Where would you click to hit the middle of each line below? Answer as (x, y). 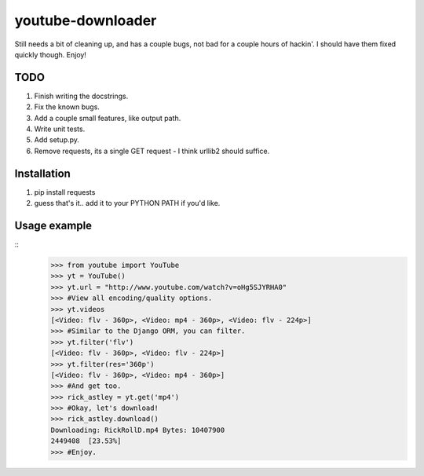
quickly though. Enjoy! (50, 54)
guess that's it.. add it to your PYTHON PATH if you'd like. (127, 203)
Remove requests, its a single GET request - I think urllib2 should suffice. (152, 151)
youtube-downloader (86, 20)
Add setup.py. (57, 140)
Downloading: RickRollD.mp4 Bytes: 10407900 (138, 430)
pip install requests (65, 192)
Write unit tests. (60, 129)
